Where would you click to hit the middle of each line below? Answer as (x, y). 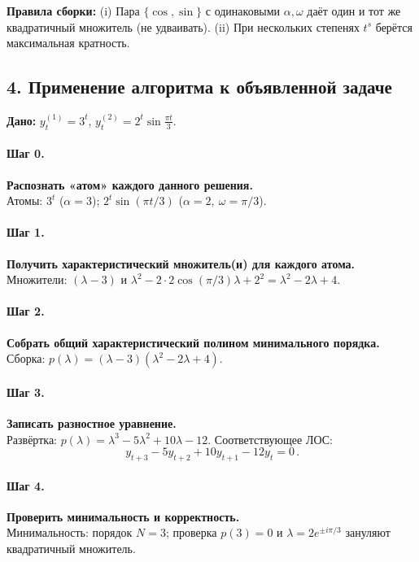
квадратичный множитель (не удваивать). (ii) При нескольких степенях (183, 26)
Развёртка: (32, 439)
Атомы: (25, 200)
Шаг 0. (26, 153)
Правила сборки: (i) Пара (73, 11)
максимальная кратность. (68, 43)
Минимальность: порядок (70, 532)
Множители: (37, 279)
